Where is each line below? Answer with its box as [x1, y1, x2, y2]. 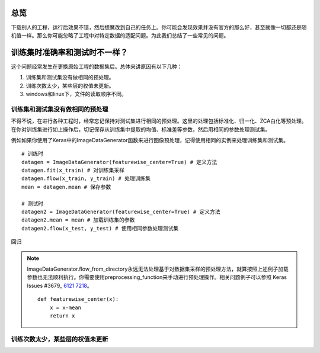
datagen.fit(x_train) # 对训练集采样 [21, 167, 124, 174]
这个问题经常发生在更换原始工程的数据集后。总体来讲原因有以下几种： [11, 63, 183, 70]
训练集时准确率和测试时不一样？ [11, 47, 128, 57]
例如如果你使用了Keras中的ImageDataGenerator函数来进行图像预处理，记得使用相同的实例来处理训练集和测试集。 [11, 136, 289, 143]
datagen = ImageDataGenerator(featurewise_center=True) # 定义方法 [21, 159, 217, 165]
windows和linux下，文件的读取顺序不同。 [25, 90, 127, 97]
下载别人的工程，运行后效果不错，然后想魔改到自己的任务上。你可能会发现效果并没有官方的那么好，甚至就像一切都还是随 [11, 24, 307, 31]
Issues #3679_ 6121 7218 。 [27, 282, 93, 289]
